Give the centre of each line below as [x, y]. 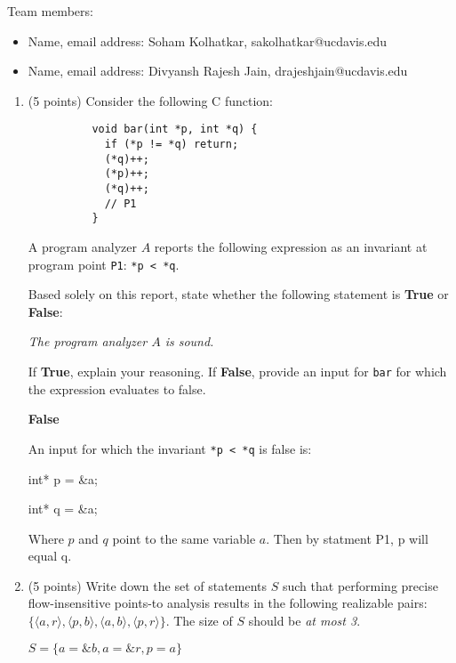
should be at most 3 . [304, 621]
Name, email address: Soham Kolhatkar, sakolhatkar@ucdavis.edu [208, 40]
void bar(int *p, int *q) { [175, 129]
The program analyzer [88, 341]
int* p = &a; [63, 478]
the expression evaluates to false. [117, 388]
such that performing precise [360, 585]
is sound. [189, 341]
